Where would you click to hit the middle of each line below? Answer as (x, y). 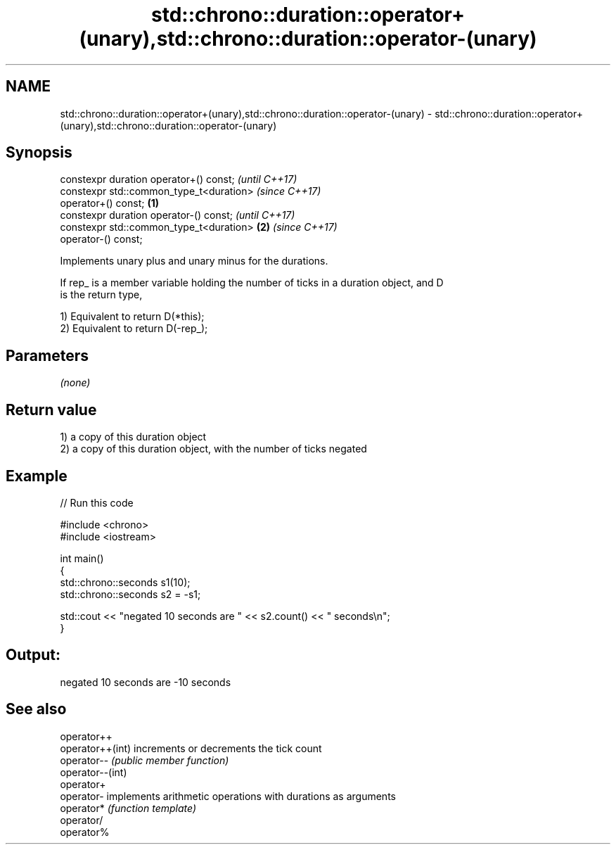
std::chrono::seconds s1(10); (125, 582)
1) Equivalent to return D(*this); (132, 317)
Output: (33, 655)
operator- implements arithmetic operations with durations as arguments (228, 796)
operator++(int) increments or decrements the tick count (191, 748)
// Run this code (97, 502)
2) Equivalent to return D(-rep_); (134, 329)
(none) (75, 383)
